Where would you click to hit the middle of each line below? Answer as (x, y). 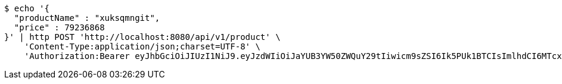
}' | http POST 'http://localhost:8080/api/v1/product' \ (142, 37)
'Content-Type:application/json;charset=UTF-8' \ (142, 46)
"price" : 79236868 (59, 27)
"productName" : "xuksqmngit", (87, 18)
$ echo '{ (27, 8)
